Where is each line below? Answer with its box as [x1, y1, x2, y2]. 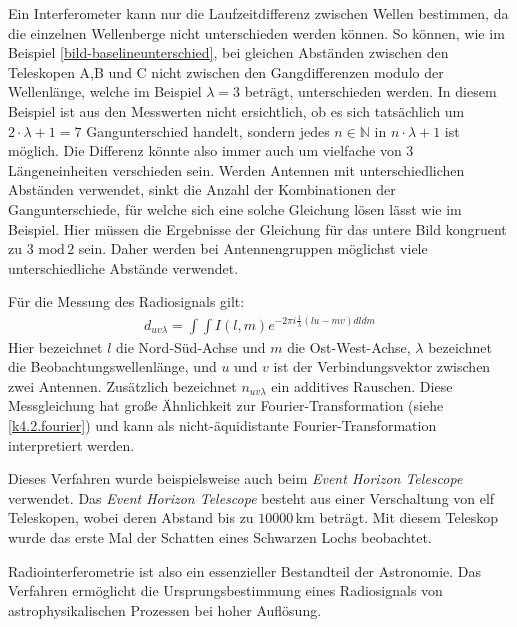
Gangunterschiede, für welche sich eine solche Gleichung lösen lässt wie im [8, 198, 462, 219]
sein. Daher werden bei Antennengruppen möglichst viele [78, 238, 428, 259]
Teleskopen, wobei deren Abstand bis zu [8, 507, 254, 528]
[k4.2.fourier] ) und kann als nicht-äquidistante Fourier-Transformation [8, 415, 437, 436]
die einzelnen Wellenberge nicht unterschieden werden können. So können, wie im [8, 22, 505, 43]
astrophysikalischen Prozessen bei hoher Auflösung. [8, 599, 322, 620]
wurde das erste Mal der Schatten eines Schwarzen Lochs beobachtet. [8, 527, 432, 548]
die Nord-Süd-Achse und [116, 336, 266, 357]
